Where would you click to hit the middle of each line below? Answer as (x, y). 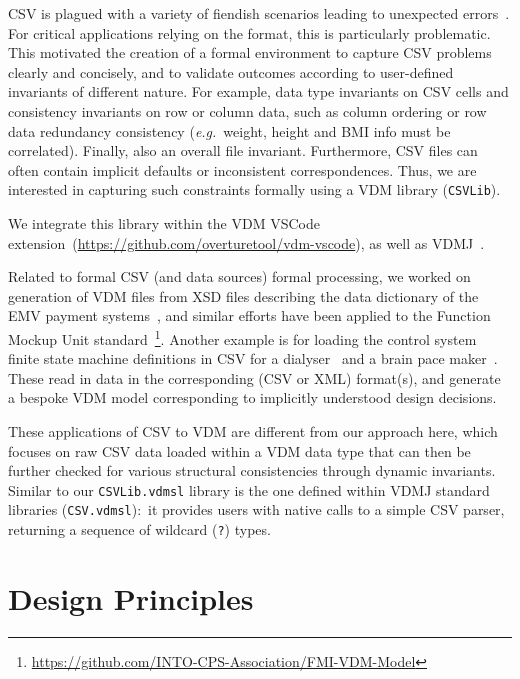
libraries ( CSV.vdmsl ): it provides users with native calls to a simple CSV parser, (256, 509)
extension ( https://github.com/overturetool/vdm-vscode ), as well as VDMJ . (246, 242)
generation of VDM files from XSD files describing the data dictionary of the (243, 295)
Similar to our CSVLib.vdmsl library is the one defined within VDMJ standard (249, 489)
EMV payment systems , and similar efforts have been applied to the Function (249, 315)
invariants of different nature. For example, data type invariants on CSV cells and (258, 91)
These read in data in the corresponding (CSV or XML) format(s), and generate (254, 377)
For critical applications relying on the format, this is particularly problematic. (249, 32)
